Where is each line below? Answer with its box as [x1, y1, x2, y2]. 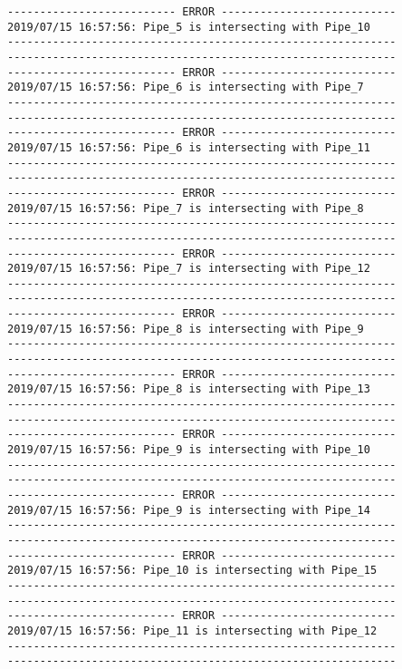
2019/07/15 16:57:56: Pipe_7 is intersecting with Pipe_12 [7, 262, 370, 276]
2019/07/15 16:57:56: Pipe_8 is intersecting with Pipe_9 [7, 322, 364, 335]
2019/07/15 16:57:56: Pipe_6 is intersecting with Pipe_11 [7, 141, 370, 154]
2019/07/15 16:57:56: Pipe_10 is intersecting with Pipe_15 [7, 564, 378, 577]
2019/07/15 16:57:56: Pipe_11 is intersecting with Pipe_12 [7, 624, 378, 637]
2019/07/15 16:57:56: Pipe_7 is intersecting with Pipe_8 [7, 201, 364, 215]
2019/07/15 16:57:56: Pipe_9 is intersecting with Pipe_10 [7, 443, 370, 457]
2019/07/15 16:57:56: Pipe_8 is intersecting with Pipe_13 [7, 383, 370, 396]
